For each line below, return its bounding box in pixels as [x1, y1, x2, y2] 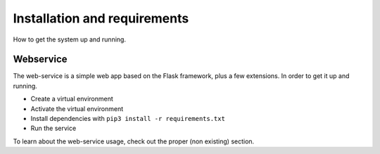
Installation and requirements [13, 11, 189, 26]
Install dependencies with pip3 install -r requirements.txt [30, 115, 225, 123]
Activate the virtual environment [30, 104, 124, 113]
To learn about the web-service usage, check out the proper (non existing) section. [13, 137, 255, 146]
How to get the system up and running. [13, 35, 127, 44]
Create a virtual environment [30, 95, 114, 103]
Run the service [30, 124, 77, 133]
